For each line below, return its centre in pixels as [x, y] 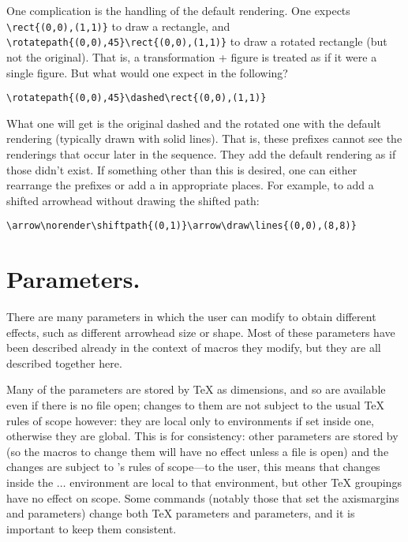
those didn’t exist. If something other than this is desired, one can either [182, 169]
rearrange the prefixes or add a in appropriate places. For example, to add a [190, 185]
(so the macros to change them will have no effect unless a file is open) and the [198, 451]
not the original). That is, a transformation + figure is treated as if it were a [192, 56]
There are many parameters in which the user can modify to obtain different [191, 317]
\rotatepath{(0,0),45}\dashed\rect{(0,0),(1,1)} [137, 98]
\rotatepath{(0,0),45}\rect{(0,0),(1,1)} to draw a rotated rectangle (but [197, 41]
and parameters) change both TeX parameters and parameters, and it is [181, 513]
